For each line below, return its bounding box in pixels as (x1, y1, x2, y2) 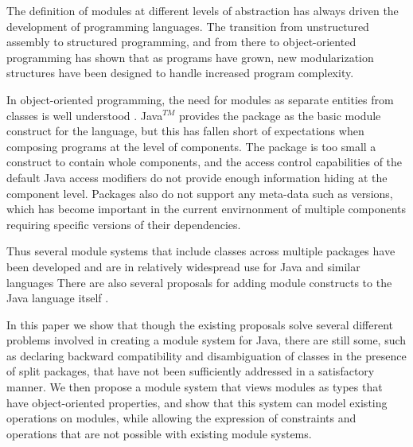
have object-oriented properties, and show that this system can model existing (6, 394, 388, 410)
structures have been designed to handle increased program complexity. (6, 64, 354, 81)
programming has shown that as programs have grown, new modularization (6, 49, 374, 65)
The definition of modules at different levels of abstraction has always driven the (6, 2, 399, 18)
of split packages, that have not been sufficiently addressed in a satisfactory (6, 363, 375, 379)
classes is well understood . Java (6, 107, 163, 123)
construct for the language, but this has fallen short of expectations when (6, 122, 364, 139)
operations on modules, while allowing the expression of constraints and (6, 410, 357, 426)
